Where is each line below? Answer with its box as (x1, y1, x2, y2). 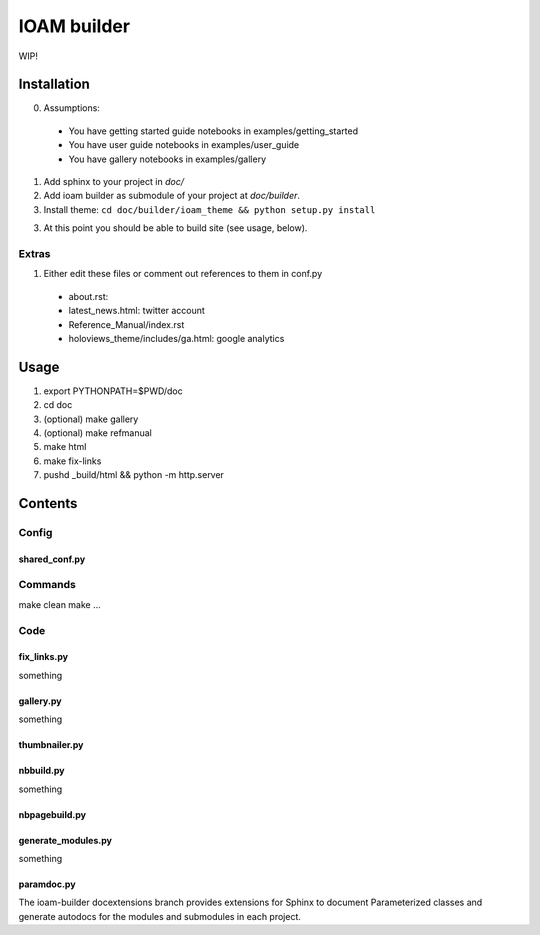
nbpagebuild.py (18, 808, 87, 820)
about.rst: (68, 290, 109, 302)
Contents (18, 495, 78, 512)
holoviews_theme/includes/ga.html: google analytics (68, 332, 285, 344)
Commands (18, 578, 77, 592)
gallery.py (18, 695, 62, 707)
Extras (18, 246, 51, 260)
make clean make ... (18, 598, 102, 610)
